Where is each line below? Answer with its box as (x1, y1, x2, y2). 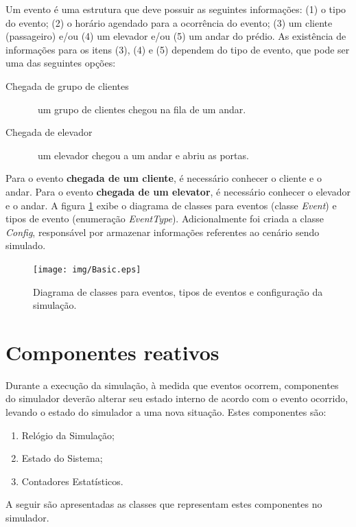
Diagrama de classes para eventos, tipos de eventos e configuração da (33, 284, 323, 298)
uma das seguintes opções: (5, 56, 116, 70)
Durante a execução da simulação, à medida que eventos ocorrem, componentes (5, 377, 339, 392)
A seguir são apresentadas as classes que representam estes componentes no (5, 497, 322, 511)
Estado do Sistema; (21, 451, 103, 465)
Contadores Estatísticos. (21, 473, 123, 488)
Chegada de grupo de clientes (5, 78, 129, 93)
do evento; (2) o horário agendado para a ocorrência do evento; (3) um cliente (5, 15, 333, 30)
